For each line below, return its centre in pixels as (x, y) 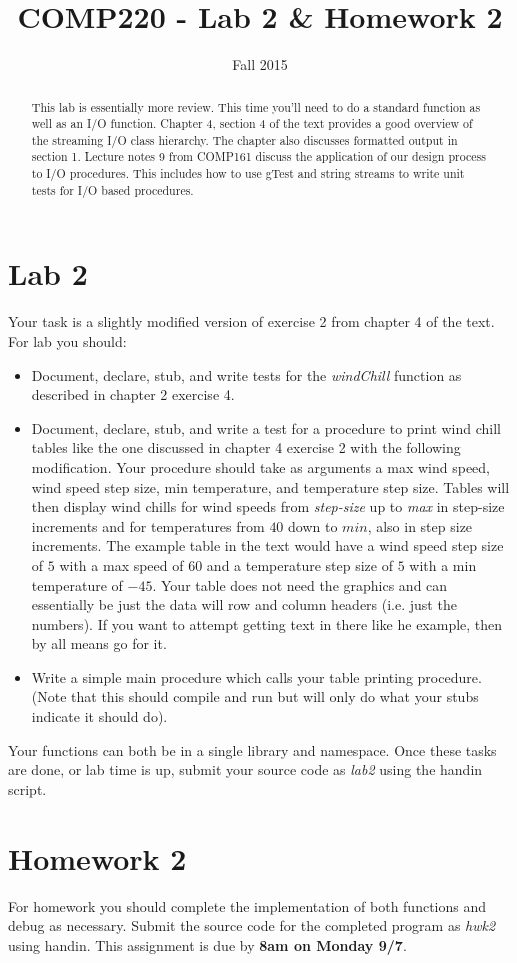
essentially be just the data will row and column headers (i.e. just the (244, 604)
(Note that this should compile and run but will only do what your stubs (255, 696)
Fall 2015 (260, 64)
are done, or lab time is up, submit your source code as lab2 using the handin (245, 769)
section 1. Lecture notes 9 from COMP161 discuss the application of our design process (258, 156)
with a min (443, 564)
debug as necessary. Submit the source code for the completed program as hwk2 (252, 925)
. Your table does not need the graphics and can (300, 584)
